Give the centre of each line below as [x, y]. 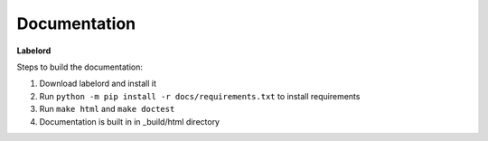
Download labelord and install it [98, 84]
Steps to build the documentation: [80, 67]
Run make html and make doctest [107, 109]
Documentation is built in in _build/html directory [130, 121]
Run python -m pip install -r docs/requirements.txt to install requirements [200, 96]
